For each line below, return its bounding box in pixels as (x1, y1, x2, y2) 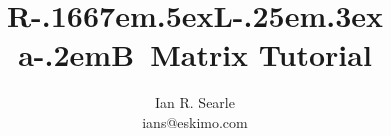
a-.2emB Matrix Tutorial (18, 34, 372, 75)
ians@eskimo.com (142, 111, 248, 132)
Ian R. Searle (155, 92, 235, 113)
